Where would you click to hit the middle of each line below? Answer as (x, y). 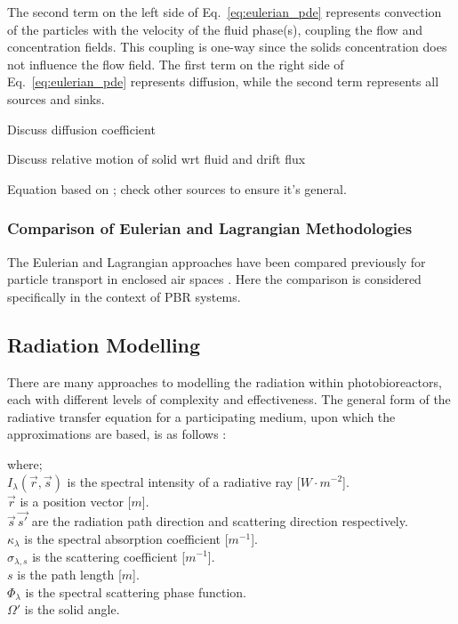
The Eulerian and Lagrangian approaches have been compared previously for (217, 261)
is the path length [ (69, 574)
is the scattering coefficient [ (109, 556)
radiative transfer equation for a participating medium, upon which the (201, 416)
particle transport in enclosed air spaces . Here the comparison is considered (214, 279)
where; (25, 463)
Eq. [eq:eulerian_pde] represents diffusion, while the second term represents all (223, 81)
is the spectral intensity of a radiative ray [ (184, 481)
